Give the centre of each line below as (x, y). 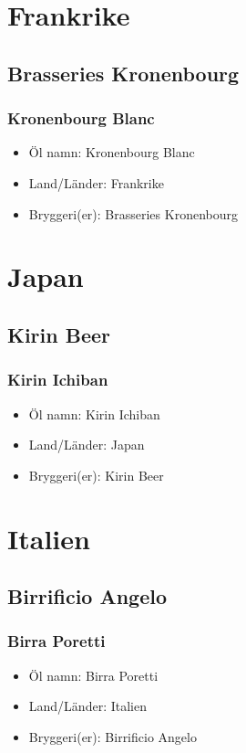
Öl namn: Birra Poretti (93, 675)
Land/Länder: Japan (87, 445)
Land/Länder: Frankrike (96, 182)
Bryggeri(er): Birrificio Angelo (113, 736)
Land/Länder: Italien (87, 706)
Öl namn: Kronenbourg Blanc (112, 152)
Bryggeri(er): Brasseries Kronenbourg (133, 213)
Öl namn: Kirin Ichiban (94, 414)
